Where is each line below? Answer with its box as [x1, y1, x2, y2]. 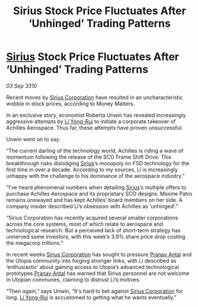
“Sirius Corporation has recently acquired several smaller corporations [6, 214, 178, 221]
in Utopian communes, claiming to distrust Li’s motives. [6, 276, 141, 283]
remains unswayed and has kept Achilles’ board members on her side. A [6, 196, 183, 203]
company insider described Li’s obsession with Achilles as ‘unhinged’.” [6, 203, 178, 210]
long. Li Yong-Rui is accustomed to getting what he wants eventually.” [6, 293, 177, 300]
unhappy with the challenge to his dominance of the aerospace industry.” [6, 172, 185, 179]
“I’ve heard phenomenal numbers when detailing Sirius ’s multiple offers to [6, 184, 187, 191]
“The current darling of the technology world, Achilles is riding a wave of [6, 147, 184, 154]
